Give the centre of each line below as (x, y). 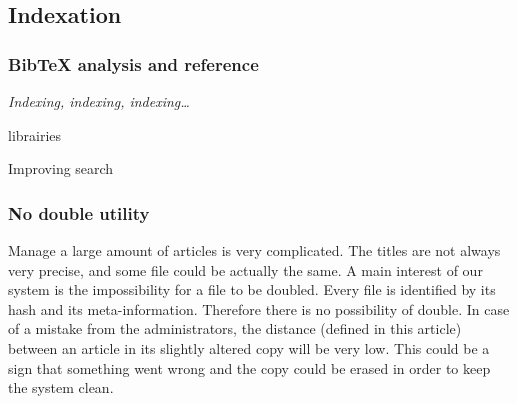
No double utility (79, 212)
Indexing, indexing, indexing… (99, 101)
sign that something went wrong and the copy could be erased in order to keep (249, 367)
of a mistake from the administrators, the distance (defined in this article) (235, 328)
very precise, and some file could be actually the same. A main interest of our (245, 269)
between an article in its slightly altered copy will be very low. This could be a (249, 347)
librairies (35, 134)
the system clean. (61, 387)
